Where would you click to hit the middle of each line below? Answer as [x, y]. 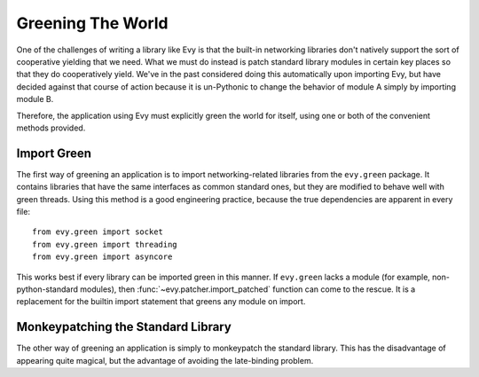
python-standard [47, 289]
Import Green [54, 153]
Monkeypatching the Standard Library [124, 327]
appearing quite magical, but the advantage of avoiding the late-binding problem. [165, 360]
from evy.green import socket [98, 232]
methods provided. [51, 128]
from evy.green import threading [105, 244]
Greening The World [92, 23]
